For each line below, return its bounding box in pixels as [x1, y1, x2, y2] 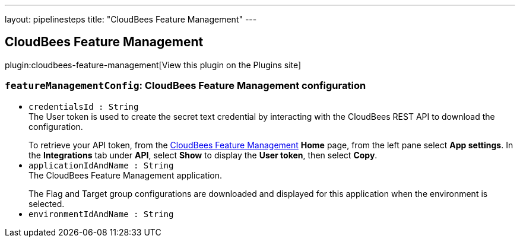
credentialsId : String [28, 101, 139, 112]
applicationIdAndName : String [28, 160, 174, 170]
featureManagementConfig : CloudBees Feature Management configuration [5, 79, 366, 92]
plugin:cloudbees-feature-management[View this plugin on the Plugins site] [5, 59, 302, 70]
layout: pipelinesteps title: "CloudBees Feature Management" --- [5, 14, 257, 24]
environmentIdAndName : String [28, 209, 174, 219]
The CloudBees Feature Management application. [28, 170, 223, 180]
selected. [28, 198, 65, 209]
